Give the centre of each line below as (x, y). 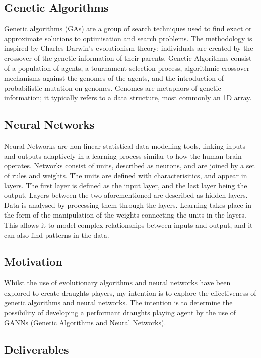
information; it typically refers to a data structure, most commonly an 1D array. (128, 97)
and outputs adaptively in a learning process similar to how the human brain (123, 155)
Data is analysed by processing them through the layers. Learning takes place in (128, 205)
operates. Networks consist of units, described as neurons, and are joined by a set (129, 165)
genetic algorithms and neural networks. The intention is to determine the (118, 302)
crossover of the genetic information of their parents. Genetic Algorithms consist (128, 58)
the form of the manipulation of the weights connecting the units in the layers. (125, 215)
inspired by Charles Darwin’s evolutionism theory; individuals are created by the (129, 48)
